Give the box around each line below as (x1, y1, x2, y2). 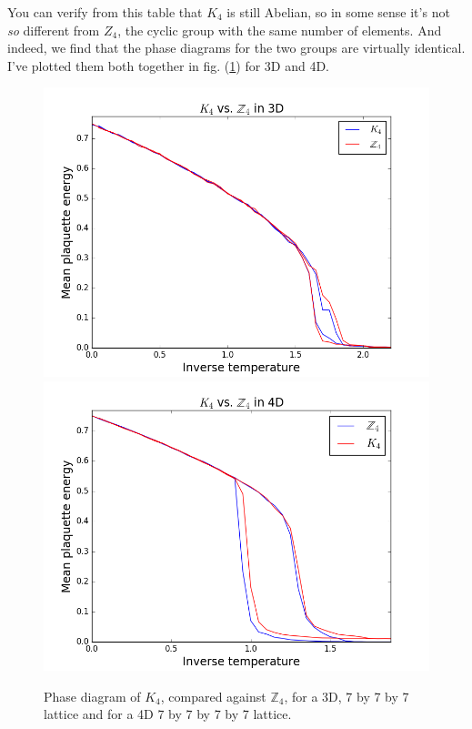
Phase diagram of (44, 686, 141, 705)
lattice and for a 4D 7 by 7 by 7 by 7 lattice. (44, 704, 292, 724)
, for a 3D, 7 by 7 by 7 (284, 686, 409, 705)
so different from (7, 20, 100, 39)
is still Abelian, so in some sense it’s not (226, 3, 450, 21)
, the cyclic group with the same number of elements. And (117, 20, 442, 39)
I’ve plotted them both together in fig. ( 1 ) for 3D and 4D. (7, 56, 329, 75)
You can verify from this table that (7, 3, 203, 21)
